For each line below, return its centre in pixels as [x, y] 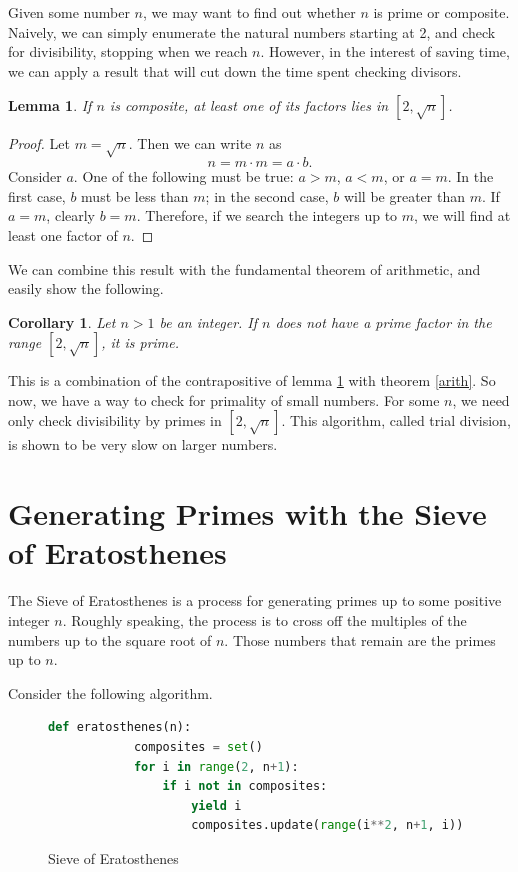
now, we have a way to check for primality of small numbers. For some [224, 399]
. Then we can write [190, 143]
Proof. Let [39, 143]
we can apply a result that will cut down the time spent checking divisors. [235, 70]
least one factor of [63, 234]
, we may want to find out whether [249, 12]
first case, [37, 195]
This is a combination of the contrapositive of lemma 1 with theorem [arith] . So [252, 380]
